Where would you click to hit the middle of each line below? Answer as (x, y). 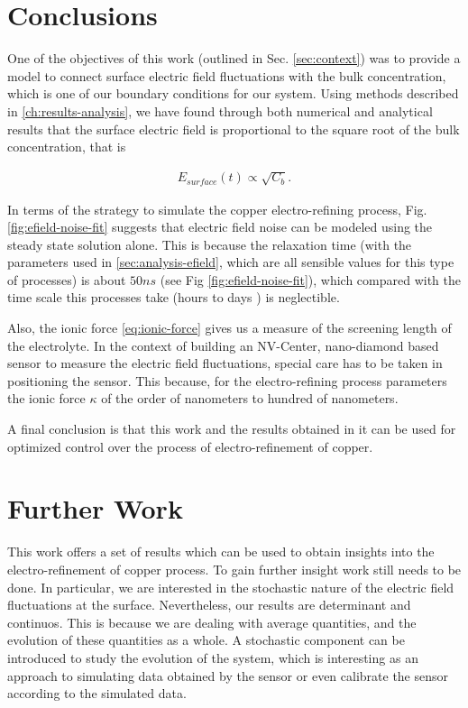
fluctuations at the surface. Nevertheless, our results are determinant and (209, 605)
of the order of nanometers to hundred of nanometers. (250, 398)
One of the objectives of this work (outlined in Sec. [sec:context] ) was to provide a (234, 58)
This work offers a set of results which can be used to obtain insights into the (221, 552)
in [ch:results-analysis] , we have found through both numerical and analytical (220, 110)
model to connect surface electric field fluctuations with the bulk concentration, (227, 75)
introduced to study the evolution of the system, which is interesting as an (213, 657)
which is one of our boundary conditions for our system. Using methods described (233, 93)
